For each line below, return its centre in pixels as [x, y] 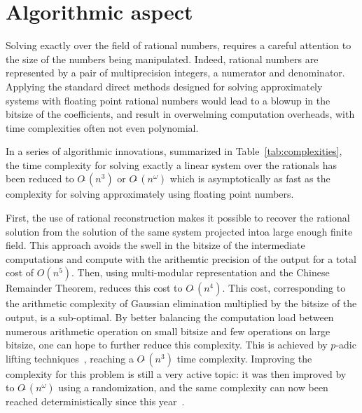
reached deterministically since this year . [95, 401]
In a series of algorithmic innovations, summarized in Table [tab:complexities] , [174, 151]
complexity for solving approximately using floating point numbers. [150, 194]
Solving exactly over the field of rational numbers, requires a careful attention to [179, 45]
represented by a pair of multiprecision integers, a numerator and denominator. [175, 73]
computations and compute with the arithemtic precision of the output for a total [181, 258]
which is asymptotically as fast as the [250, 178]
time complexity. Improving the [244, 358]
